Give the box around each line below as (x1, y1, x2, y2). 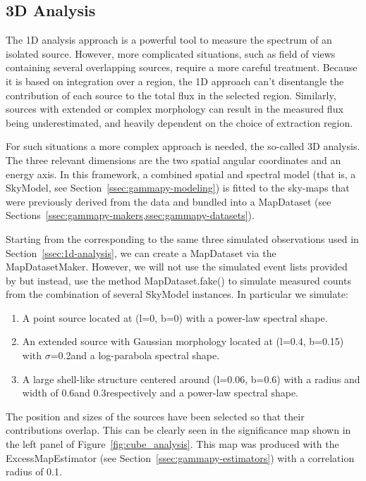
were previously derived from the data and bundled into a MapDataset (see (6, 194, 331, 208)
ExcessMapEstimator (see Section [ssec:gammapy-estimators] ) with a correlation (6, 450, 355, 465)
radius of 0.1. (6, 464, 62, 479)
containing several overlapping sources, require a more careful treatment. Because (6, 60, 358, 75)
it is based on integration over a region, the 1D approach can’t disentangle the (6, 73, 344, 88)
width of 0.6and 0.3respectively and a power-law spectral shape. (22, 385, 298, 400)
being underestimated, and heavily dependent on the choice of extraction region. (6, 115, 353, 130)
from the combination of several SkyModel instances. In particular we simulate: (6, 287, 348, 301)
